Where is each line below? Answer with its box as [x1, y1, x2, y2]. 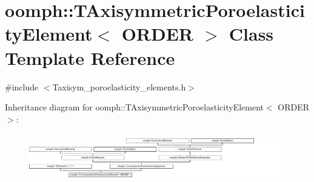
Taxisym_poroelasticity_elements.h [52, 80, 186, 93]
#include [5, 80, 39, 93]
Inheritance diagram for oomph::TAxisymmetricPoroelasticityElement [5, 101, 264, 113]
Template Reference [5, 45, 175, 70]
